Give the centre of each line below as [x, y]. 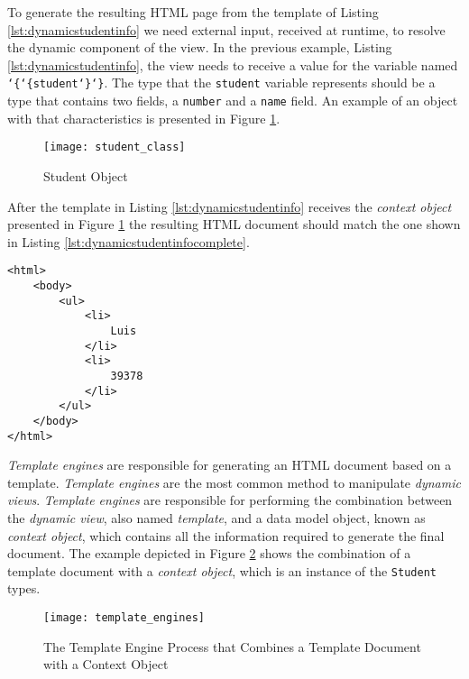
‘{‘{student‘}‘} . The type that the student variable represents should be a [221, 83]
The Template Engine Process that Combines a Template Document [232, 646]
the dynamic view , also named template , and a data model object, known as [216, 517]
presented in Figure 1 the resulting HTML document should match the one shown [234, 224]
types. [24, 588]
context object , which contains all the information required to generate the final [226, 535]
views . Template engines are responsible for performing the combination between [230, 500]
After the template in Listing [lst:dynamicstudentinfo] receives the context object [230, 206]
